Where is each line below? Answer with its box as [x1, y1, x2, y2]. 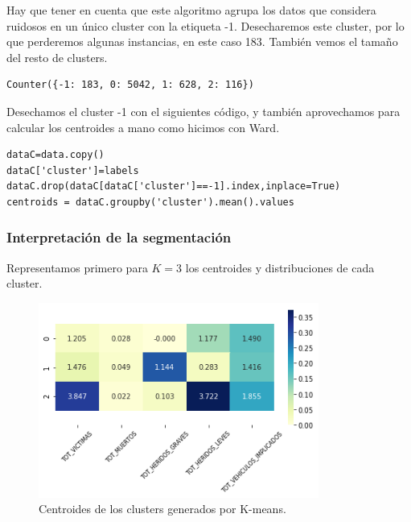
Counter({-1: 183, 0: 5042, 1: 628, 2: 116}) [6, 79, 254, 91]
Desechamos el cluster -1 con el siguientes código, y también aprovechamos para [6, 102, 401, 119]
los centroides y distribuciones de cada [185, 259, 375, 275]
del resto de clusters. [6, 48, 108, 65]
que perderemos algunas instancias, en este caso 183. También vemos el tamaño [6, 33, 398, 50]
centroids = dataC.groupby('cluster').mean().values [6, 196, 294, 208]
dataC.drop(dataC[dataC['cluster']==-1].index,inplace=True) [6, 180, 341, 193]
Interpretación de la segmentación [6, 227, 232, 247]
